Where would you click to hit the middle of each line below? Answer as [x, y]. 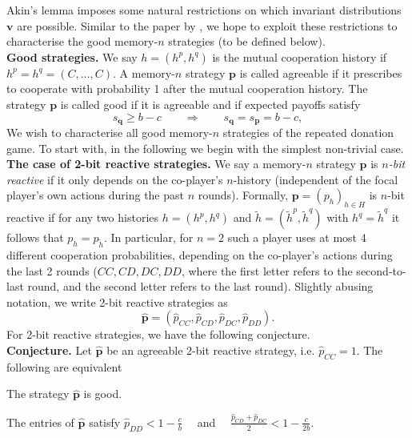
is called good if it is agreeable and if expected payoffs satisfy [210, 104]
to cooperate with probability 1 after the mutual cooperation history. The [187, 88]
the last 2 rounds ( [52, 270]
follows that [35, 237]
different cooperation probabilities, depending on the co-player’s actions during [200, 254]
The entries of [40, 422]
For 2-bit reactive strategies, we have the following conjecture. [158, 334]
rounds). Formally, [243, 195]
